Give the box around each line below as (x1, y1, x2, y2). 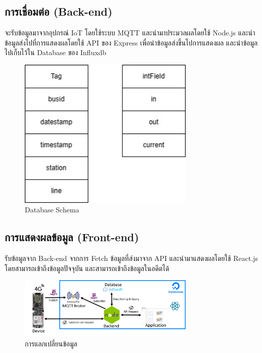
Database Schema (25, 204, 79, 215)
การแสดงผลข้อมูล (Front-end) (5, 229, 139, 245)
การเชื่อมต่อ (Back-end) (5, 4, 113, 19)
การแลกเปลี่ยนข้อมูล (25, 338, 77, 349)
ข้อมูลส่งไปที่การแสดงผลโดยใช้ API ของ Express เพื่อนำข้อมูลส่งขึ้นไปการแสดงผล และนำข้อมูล (5, 37, 258, 48)
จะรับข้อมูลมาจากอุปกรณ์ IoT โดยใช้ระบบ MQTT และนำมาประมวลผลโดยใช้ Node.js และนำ (5, 27, 255, 38)
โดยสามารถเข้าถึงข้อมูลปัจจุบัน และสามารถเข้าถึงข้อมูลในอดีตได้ (5, 262, 169, 273)
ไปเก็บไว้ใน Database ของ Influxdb (5, 47, 107, 58)
